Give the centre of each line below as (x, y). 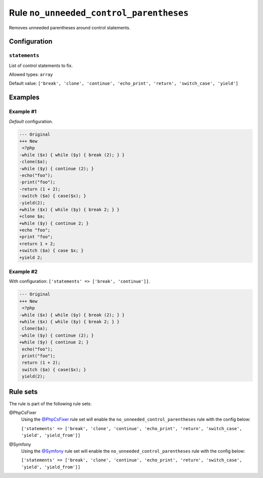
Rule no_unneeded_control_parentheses (99, 13)
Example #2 (23, 272)
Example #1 (23, 111)
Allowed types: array (31, 75)
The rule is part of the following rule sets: (50, 404)
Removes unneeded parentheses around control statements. (70, 27)
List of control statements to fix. (41, 65)
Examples (24, 98)
